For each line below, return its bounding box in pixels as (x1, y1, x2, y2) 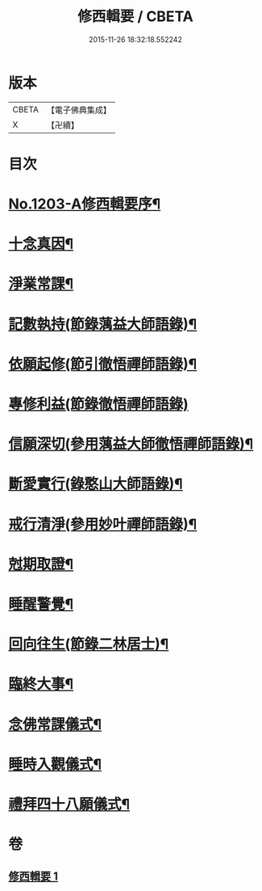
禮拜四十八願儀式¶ (8, 795, 131, 813)
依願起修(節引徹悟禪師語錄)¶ (8, 355, 198, 373)
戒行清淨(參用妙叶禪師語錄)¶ (8, 515, 198, 534)
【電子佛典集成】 (46, 104, 111, 116)
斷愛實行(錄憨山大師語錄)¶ (8, 475, 183, 493)
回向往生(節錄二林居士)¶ (8, 636, 169, 653)
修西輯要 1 (8, 870, 59, 884)
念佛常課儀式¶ (8, 715, 102, 733)
